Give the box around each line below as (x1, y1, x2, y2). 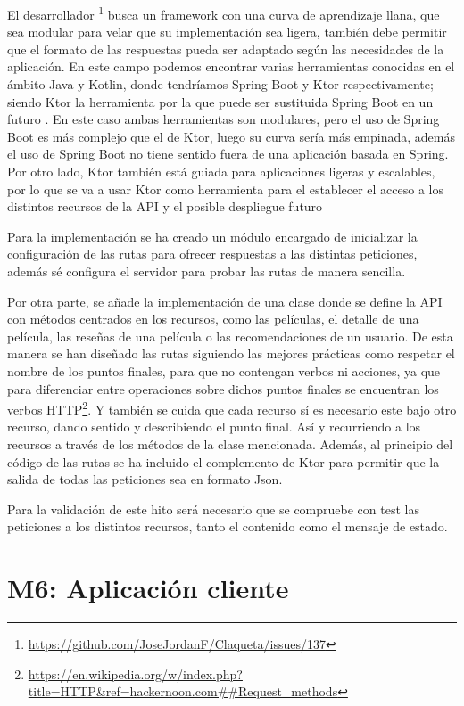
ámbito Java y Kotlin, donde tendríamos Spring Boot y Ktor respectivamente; (7, 75, 434, 94)
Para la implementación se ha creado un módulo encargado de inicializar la (7, 226, 418, 245)
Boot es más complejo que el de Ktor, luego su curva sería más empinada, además (7, 127, 455, 145)
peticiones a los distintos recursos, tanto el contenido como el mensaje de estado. (7, 517, 448, 536)
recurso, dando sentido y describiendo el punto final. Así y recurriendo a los (7, 417, 421, 436)
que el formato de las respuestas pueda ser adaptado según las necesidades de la (7, 39, 444, 58)
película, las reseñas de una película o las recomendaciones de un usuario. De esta (7, 326, 453, 345)
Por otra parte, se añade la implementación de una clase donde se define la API (7, 291, 443, 310)
